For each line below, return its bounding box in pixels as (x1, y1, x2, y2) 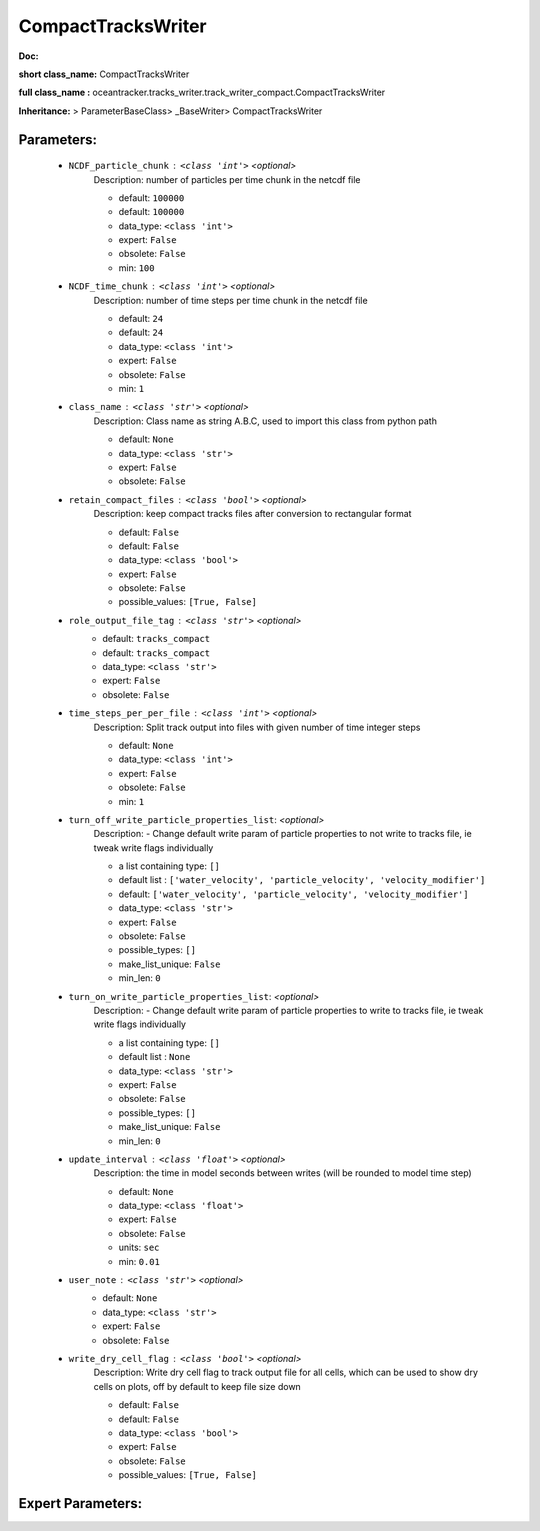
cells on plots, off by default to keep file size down (93, 1380, 302, 1392)
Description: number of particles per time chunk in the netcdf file (93, 173, 361, 185)
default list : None (118, 1051, 191, 1063)
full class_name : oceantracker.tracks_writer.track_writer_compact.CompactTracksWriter (18, 86, 386, 99)
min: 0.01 (118, 1255, 160, 1267)
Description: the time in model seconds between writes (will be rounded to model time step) (93, 1167, 472, 1179)
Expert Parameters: (18, 1495, 143, 1512)
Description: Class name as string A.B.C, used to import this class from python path (93, 415, 437, 427)
